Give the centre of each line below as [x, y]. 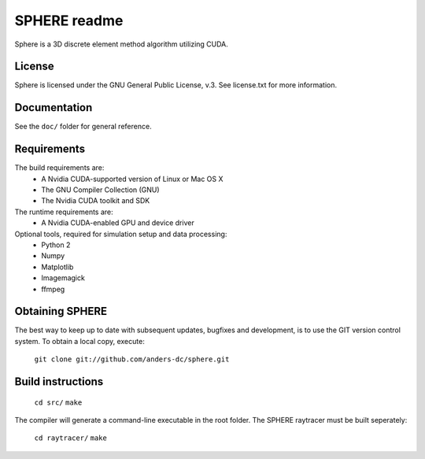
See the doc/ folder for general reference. [83, 127]
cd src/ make [58, 402]
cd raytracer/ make [71, 438]
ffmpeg [53, 289]
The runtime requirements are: [64, 212]
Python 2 [56, 245]
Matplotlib [57, 267]
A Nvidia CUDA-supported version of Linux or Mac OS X [132, 179]
